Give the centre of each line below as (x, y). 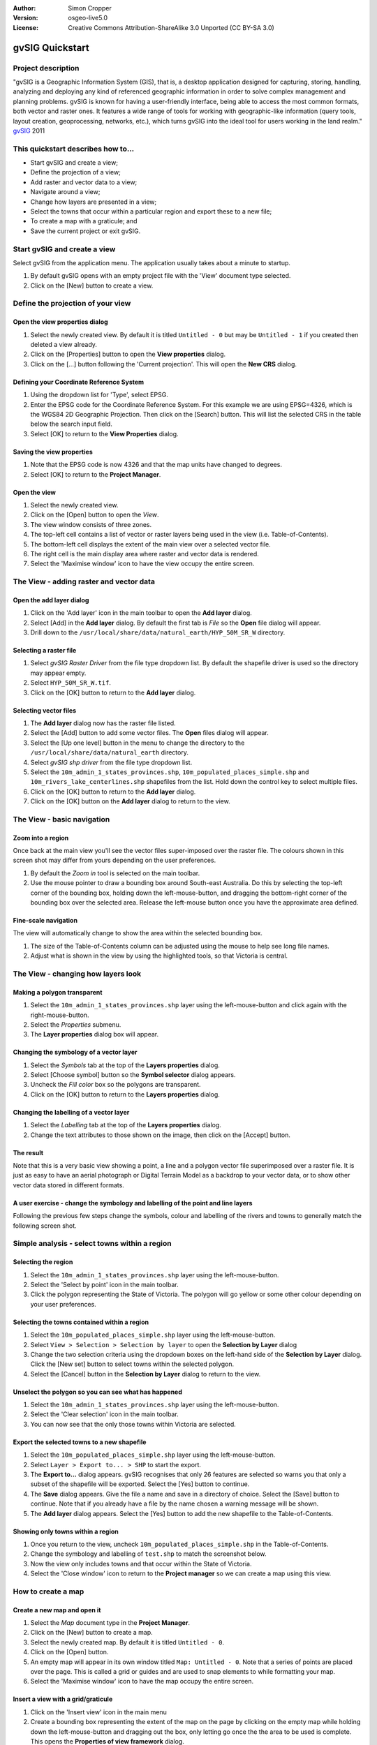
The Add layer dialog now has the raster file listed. (103, 723)
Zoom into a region (41, 838)
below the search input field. (72, 424)
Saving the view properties (53, 452)
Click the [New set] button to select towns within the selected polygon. (132, 1364)
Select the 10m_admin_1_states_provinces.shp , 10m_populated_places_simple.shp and (170, 772)
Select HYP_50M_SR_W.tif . (71, 683)
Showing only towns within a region (66, 1531)
